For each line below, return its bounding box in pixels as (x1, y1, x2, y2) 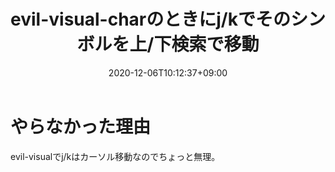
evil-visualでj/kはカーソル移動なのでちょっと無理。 (10, 150, 221, 162)
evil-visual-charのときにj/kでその (10, 8, 291, 31)
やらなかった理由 (10, 115, 152, 138)
